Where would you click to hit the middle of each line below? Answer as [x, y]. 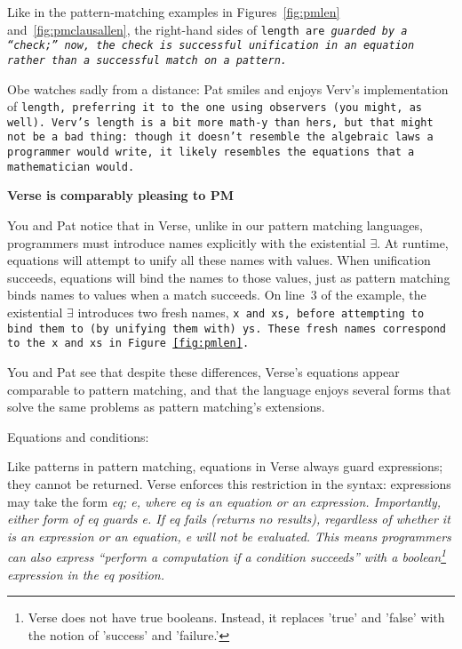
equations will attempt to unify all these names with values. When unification [219, 260]
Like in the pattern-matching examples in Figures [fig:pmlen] [174, 12]
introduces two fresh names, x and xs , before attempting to [251, 312]
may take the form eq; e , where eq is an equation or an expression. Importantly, [224, 501]
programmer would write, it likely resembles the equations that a [211, 152]
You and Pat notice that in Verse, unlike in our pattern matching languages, [215, 225]
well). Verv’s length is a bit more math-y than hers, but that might [220, 122]
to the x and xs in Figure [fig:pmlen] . [128, 344]
